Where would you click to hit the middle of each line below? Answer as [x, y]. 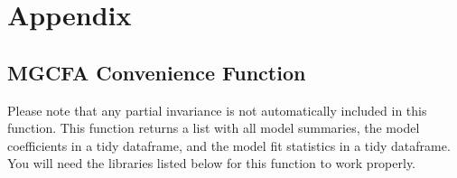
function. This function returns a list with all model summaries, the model [214, 128]
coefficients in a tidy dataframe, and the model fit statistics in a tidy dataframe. [229, 145]
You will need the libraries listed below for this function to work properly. [212, 163]
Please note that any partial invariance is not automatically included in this [217, 110]
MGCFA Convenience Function [157, 72]
